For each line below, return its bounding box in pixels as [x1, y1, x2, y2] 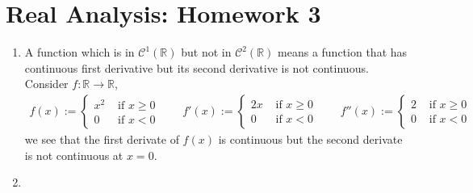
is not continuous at [24, 146, 123, 163]
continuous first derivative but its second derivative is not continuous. [24, 59, 369, 76]
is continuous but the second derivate [218, 130, 403, 147]
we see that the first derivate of [24, 130, 179, 147]
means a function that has [278, 44, 408, 61]
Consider [24, 75, 69, 92]
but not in [181, 44, 232, 61]
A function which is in [24, 44, 135, 61]
